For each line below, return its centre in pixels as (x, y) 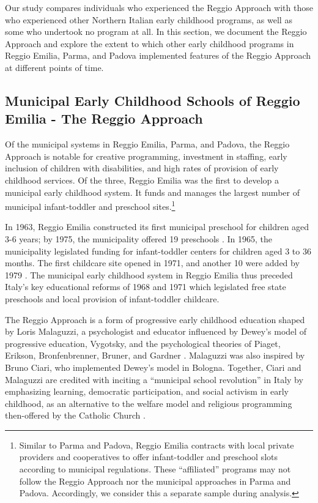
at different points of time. (54, 67)
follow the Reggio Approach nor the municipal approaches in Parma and (155, 481)
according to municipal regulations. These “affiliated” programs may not (155, 469)
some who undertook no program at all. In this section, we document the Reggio (156, 32)
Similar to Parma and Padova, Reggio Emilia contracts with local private (157, 445)
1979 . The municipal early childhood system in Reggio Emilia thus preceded (149, 274)
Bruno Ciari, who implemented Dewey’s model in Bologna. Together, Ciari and (153, 367)
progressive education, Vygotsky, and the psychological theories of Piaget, (143, 343)
